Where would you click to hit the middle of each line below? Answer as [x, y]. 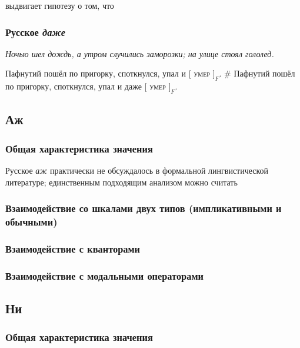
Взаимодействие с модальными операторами [104, 275]
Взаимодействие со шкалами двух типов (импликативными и [144, 208]
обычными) [31, 222]
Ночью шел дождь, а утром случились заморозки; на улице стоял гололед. [140, 53]
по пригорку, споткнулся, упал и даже [74, 86]
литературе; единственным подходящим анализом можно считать [121, 182]
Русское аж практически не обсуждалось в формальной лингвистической [137, 170]
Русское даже [36, 32]
